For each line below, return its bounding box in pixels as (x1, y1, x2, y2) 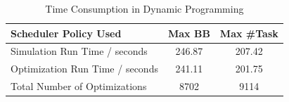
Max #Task (219, 25, 278, 40)
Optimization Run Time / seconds (11, 61, 158, 76)
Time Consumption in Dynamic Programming (45, 1, 244, 15)
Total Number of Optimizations (11, 79, 147, 94)
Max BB (167, 25, 210, 40)
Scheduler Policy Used (11, 25, 122, 40)
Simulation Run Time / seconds (11, 44, 148, 58)
